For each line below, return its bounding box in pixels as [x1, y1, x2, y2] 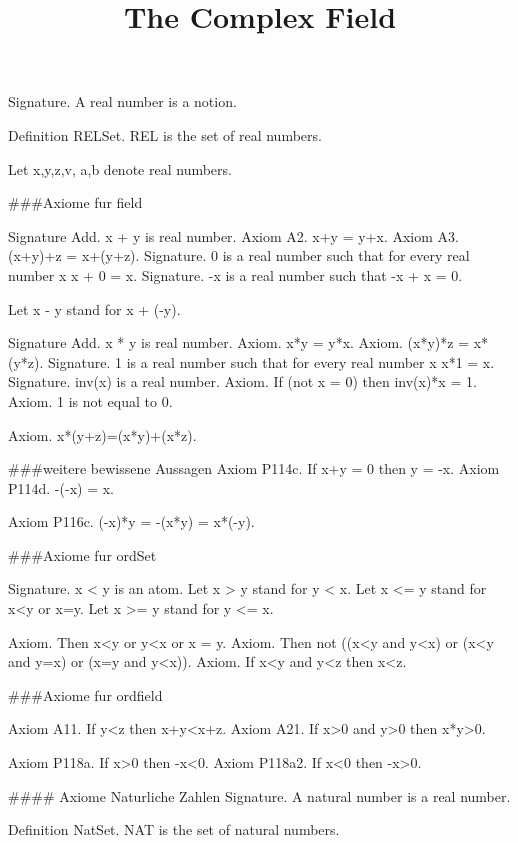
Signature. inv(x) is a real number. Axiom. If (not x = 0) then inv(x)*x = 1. [8, 371, 477, 392]
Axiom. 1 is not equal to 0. [8, 390, 173, 411]
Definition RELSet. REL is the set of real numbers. [8, 124, 322, 145]
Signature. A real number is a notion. [8, 91, 237, 112]
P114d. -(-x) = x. [8, 477, 114, 498]
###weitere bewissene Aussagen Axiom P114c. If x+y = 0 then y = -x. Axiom [8, 458, 500, 479]
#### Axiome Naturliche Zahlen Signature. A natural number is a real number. [8, 785, 511, 806]
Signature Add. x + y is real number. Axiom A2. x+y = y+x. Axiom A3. [8, 225, 459, 246]
